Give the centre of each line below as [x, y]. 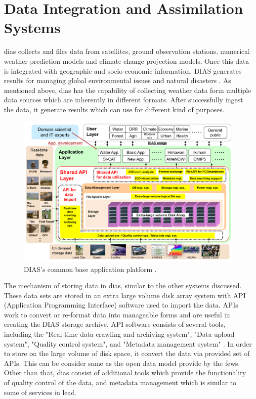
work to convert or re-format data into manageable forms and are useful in [117, 314]
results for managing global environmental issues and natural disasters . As [118, 80]
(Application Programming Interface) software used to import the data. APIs [121, 305]
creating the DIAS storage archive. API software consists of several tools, [115, 324]
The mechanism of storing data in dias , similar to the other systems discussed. [123, 286]
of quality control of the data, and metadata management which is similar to [120, 382]
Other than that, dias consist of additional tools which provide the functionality [125, 373]
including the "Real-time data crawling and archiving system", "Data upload [119, 334]
